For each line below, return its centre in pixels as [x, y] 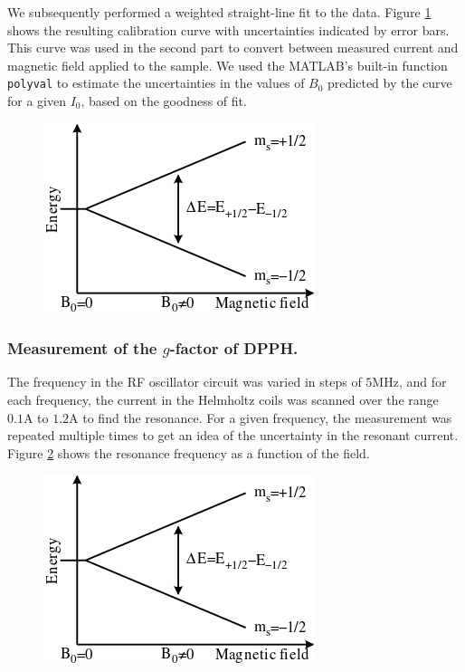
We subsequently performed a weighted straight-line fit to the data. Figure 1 [219, 12]
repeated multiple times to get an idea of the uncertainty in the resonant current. [233, 435]
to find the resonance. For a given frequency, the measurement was [267, 417]
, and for [422, 382]
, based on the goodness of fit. [164, 101]
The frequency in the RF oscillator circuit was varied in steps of [185, 382]
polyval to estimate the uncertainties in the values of [156, 83]
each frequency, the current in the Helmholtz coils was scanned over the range [223, 400]
